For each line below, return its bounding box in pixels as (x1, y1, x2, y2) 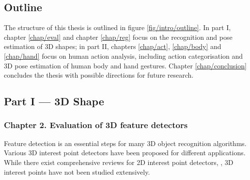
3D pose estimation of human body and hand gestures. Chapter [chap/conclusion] (4, 60, 247, 70)
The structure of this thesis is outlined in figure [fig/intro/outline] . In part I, (4, 22, 231, 33)
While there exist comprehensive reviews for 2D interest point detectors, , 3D (4, 157, 234, 167)
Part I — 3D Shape (4, 94, 104, 109)
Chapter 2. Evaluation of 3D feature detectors (4, 119, 188, 131)
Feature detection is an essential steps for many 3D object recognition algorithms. (4, 138, 247, 148)
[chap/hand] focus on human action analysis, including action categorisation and (4, 50, 243, 61)
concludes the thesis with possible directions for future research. (4, 70, 194, 80)
